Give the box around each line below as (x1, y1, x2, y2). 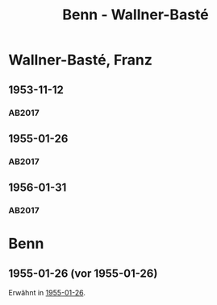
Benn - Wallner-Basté (61, 6, 209, 24)
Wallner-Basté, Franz (8, 51, 153, 69)
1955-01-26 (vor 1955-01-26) (8, 266, 158, 280)
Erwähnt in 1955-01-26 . (8, 288, 86, 298)
